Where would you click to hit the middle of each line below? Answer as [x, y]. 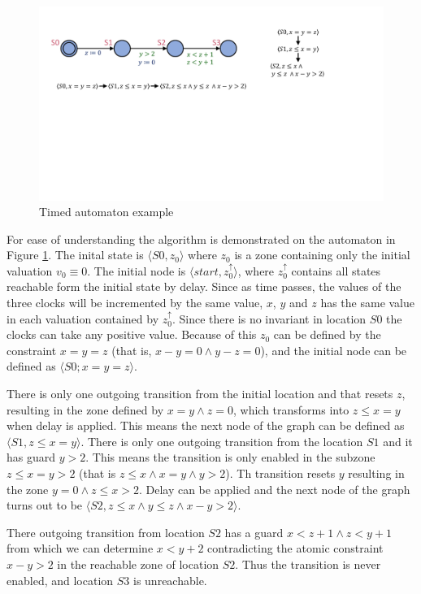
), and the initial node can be [334, 350]
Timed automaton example [106, 212]
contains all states [336, 270]
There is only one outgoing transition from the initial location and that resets [200, 394]
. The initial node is [137, 270]
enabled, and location [60, 580]
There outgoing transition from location [106, 532]
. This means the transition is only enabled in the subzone [230, 457]
